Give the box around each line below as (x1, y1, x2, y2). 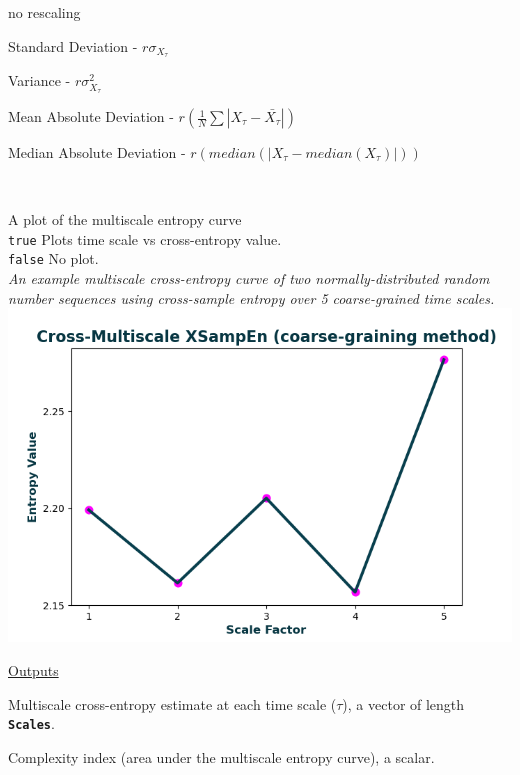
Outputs (8, 660, 59, 681)
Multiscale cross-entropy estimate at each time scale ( (8, 693, 337, 714)
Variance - (8, 70, 71, 91)
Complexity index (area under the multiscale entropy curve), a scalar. (8, 746, 435, 767)
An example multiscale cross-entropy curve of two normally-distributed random (8, 268, 490, 289)
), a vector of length (342, 693, 465, 714)
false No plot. (8, 248, 99, 269)
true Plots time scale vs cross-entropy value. (8, 228, 282, 249)
